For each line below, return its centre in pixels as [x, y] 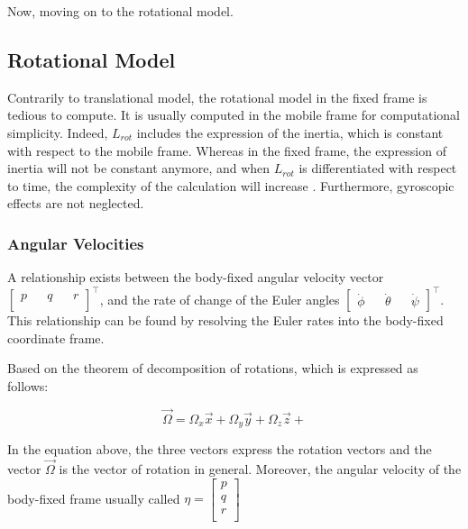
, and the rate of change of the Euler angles [220, 299]
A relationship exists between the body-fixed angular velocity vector [196, 277]
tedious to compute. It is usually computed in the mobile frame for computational [234, 115]
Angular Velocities [76, 243]
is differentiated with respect [378, 168]
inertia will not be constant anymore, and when [139, 168]
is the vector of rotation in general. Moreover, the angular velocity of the [260, 469]
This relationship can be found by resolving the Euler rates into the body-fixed [225, 320]
